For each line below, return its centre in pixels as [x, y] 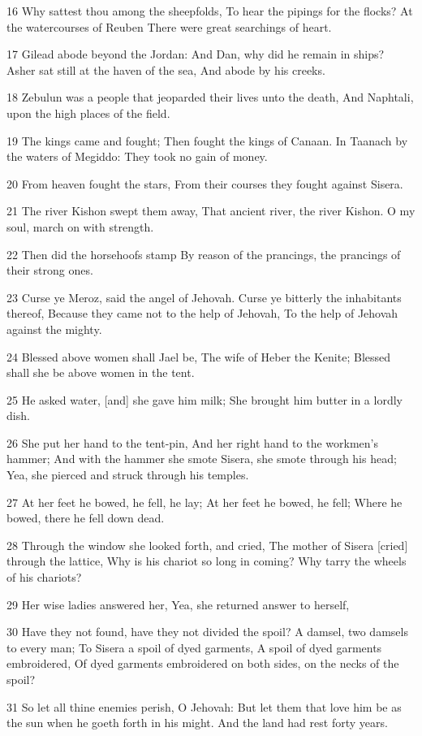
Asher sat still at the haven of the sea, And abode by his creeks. [166, 69]
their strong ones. [50, 270]
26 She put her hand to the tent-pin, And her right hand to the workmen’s [192, 442]
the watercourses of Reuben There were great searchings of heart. [169, 26]
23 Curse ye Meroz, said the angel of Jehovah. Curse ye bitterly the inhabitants [204, 297]
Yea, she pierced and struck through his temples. [128, 475]
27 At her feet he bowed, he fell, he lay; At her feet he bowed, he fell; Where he [205, 502]
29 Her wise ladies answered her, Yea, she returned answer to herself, [178, 604]
